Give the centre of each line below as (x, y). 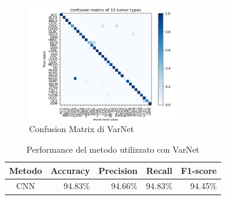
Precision (118, 170)
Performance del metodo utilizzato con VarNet (113, 149)
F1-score (199, 170)
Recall (159, 170)
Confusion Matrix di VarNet (81, 129)
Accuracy (70, 170)
